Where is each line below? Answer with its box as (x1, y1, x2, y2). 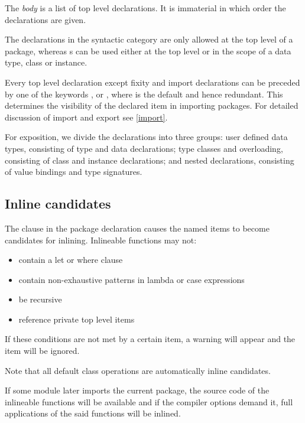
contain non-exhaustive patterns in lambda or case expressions (18, 273, 245, 285)
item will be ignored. (5, 344, 80, 357)
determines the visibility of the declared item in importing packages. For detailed (5, 99, 298, 112)
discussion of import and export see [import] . (5, 110, 168, 123)
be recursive (18, 293, 62, 305)
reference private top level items (18, 313, 135, 325)
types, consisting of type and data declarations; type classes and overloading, (5, 142, 283, 154)
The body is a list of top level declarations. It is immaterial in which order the (5, 2, 286, 14)
